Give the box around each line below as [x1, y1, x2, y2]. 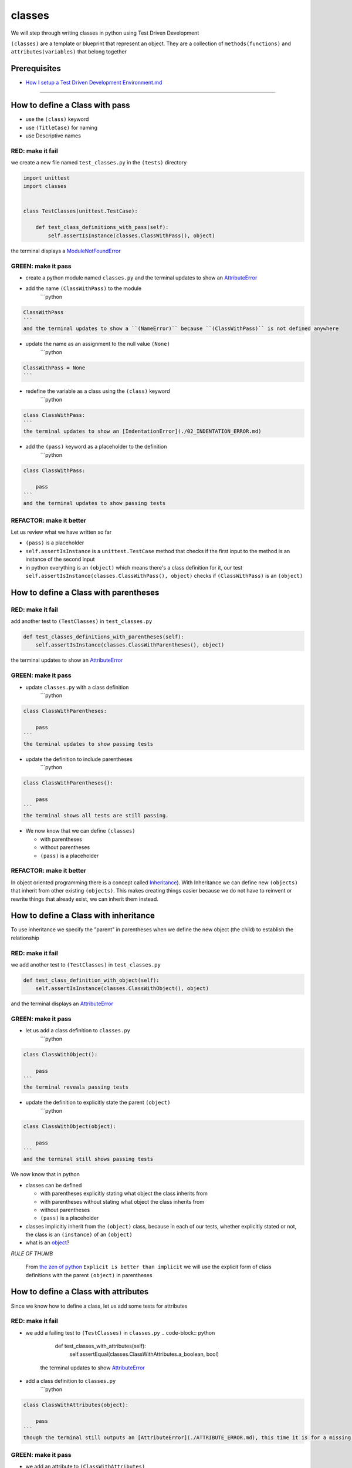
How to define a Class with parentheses [11, 587, 160, 597]
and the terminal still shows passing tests [23, 1156, 154, 1163]
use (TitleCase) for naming [25, 124, 98, 131]
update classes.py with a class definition [25, 684, 129, 691]
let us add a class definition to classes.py [25, 1027, 130, 1034]
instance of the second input [25, 555, 95, 563]
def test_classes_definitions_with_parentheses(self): [23, 634, 184, 640]
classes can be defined [25, 1181, 82, 1188]
